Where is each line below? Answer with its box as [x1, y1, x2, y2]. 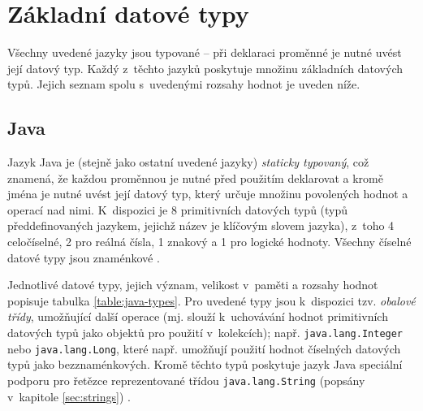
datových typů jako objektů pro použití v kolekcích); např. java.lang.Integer [7, 324, 404, 341]
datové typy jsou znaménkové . [7, 249, 160, 266]
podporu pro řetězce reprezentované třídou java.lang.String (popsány [7, 371, 365, 388]
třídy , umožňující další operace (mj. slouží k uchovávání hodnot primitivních [7, 308, 388, 325]
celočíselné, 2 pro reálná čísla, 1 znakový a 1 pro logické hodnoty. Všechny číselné [7, 233, 412, 250]
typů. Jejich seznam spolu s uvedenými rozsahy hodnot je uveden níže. [7, 76, 360, 93]
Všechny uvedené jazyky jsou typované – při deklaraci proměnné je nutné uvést [7, 44, 402, 61]
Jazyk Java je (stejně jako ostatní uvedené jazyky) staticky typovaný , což [7, 154, 369, 171]
